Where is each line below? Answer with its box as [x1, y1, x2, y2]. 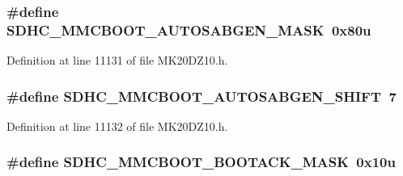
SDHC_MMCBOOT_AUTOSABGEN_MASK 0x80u [6, 19, 371, 40]
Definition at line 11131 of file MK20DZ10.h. [6, 52, 228, 69]
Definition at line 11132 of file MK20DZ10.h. [6, 117, 228, 134]
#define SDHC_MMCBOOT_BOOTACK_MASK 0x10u [6, 152, 396, 172]
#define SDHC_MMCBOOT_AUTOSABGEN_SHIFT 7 [6, 86, 397, 106]
